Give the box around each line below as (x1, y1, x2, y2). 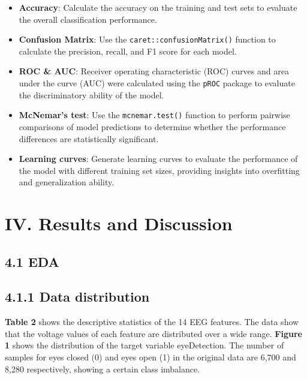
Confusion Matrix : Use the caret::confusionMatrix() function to (19, 33, 276, 46)
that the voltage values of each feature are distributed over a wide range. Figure (5, 327, 302, 339)
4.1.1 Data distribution (5, 287, 150, 306)
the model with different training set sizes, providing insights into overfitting (19, 164, 300, 176)
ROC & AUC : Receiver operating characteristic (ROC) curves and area (19, 65, 289, 77)
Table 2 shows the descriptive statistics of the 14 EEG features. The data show (5, 315, 299, 328)
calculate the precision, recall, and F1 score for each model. (19, 44, 237, 57)
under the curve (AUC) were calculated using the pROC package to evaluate (19, 77, 295, 89)
